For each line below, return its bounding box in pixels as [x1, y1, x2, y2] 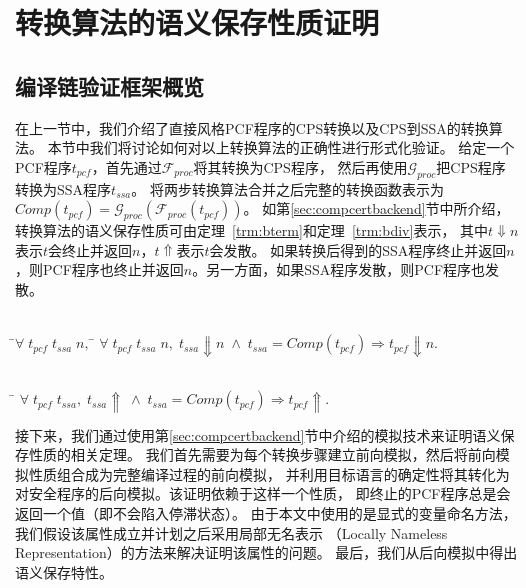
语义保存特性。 [15, 561, 113, 582]
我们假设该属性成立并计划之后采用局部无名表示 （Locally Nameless [15, 522, 448, 543]
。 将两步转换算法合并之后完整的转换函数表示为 [131, 178, 444, 199]
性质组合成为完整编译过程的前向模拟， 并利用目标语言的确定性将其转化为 [28, 463, 510, 484]
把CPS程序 [436, 156, 506, 177]
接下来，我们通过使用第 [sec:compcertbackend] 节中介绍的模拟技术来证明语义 [15, 424, 501, 445]
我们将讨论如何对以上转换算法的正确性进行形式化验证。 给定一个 [89, 137, 515, 158]
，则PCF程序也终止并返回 [15, 259, 184, 280]
